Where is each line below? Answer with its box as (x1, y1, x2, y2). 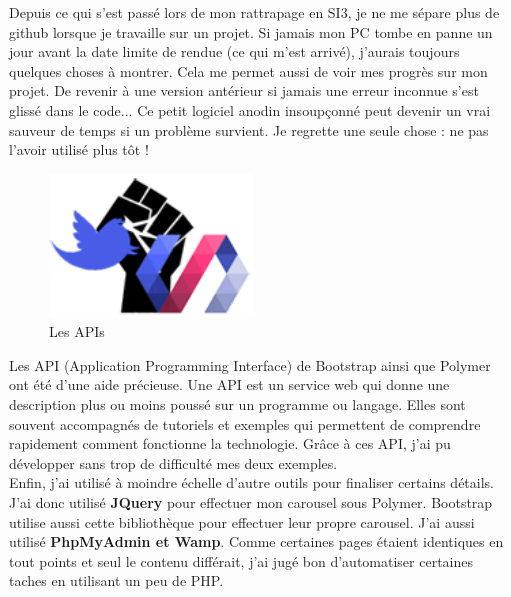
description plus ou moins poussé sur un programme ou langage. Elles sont (9, 393, 466, 414)
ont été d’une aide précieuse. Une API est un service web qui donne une (9, 374, 450, 395)
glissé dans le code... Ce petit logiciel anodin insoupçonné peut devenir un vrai (9, 99, 491, 120)
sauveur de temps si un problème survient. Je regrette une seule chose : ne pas (9, 119, 489, 140)
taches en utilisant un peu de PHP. (9, 570, 224, 591)
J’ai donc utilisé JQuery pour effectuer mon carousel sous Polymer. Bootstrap (9, 491, 493, 512)
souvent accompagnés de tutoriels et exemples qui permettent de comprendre (9, 413, 481, 434)
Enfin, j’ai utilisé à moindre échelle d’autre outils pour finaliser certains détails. (9, 472, 494, 493)
